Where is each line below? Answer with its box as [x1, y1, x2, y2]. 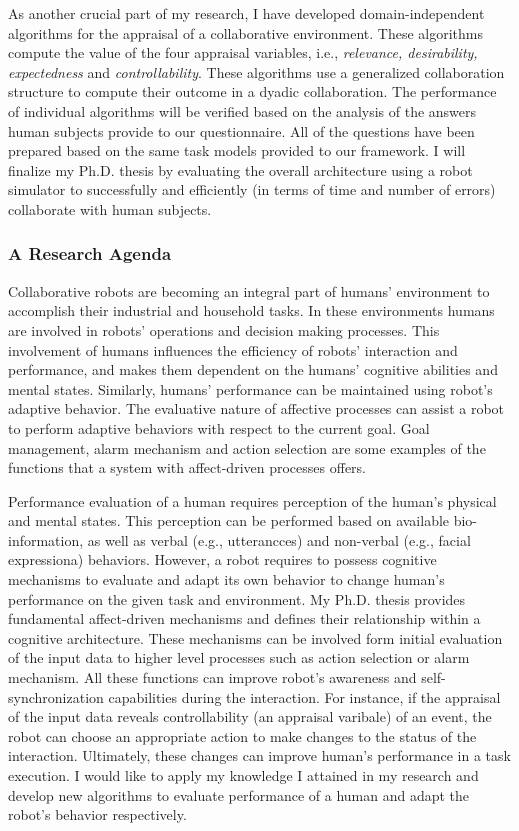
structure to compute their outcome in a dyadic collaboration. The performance [8, 81, 497, 102]
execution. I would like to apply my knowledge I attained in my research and [8, 765, 479, 785]
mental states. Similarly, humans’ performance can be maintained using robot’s [8, 378, 493, 399]
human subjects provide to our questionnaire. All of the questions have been [8, 120, 475, 141]
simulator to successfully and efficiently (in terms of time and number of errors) [8, 179, 496, 200]
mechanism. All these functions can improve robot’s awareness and [8, 667, 417, 688]
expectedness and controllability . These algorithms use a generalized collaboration [8, 61, 505, 82]
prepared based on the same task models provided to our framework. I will [8, 140, 466, 161]
